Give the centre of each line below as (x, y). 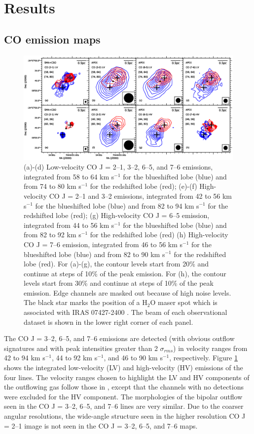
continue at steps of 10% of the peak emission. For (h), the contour (125, 273)
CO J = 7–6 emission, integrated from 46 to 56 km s (103, 244)
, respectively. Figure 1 (204, 358)
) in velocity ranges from (210, 348)
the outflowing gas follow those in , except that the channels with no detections (124, 387)
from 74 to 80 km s (53, 186)
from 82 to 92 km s (53, 235)
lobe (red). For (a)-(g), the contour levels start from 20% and (116, 264)
